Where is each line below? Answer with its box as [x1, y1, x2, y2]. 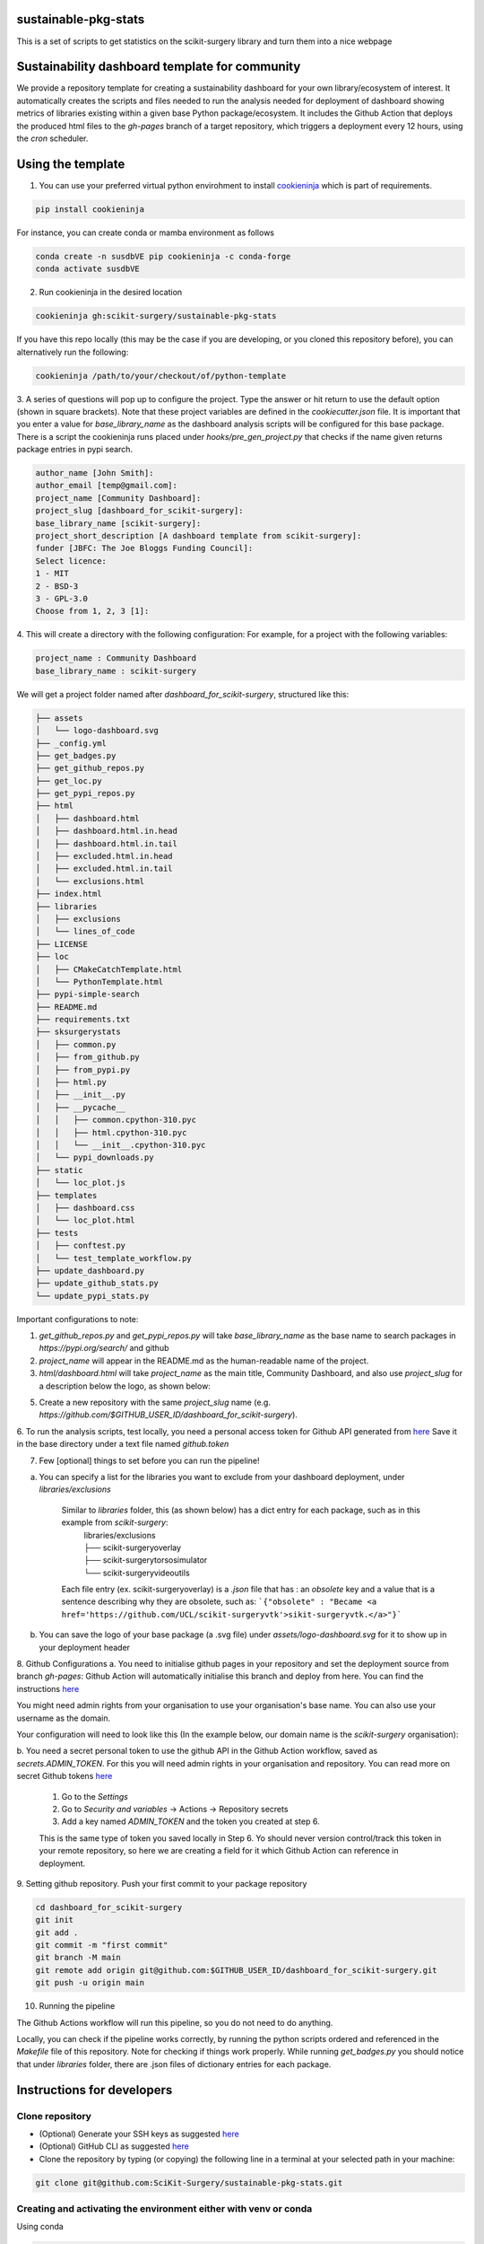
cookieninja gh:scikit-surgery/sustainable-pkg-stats [35, 311, 277, 321]
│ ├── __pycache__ [35, 1102, 125, 1112]
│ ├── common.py [35, 1039, 117, 1049]
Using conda [16, 2222, 65, 2232]
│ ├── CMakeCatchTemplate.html [35, 964, 183, 974]
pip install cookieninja [35, 204, 145, 215]
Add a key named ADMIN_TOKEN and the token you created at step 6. [61, 1816, 320, 1827]
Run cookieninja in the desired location [39, 287, 183, 298]
